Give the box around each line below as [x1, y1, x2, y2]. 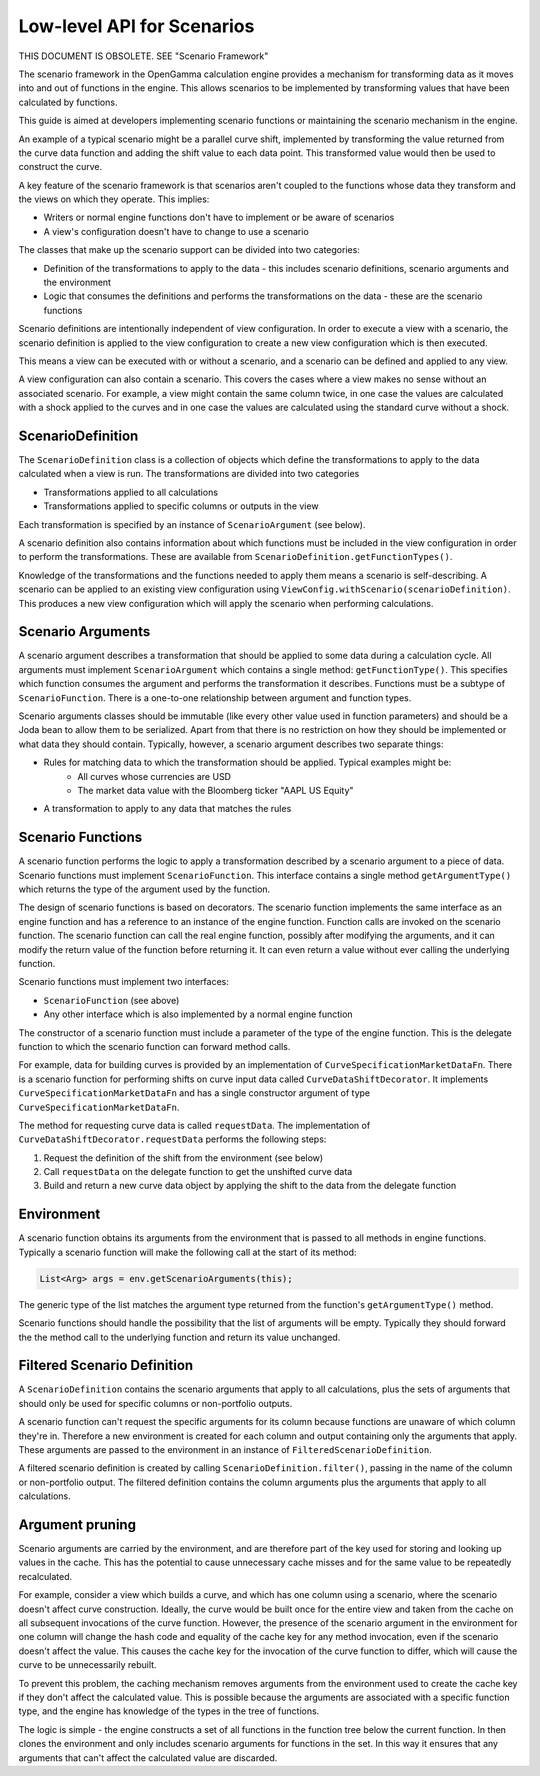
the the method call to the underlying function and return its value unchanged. [18, 1331, 341, 1343]
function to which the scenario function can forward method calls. [18, 1040, 291, 1052]
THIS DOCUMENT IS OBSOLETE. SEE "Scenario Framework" [18, 50, 269, 62]
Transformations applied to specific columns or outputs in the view [43, 500, 319, 512]
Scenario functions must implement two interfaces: [18, 976, 230, 988]
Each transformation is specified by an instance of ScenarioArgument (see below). [18, 518, 366, 530]
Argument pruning [18, 1516, 137, 1533]
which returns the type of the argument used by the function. [18, 883, 271, 895]
